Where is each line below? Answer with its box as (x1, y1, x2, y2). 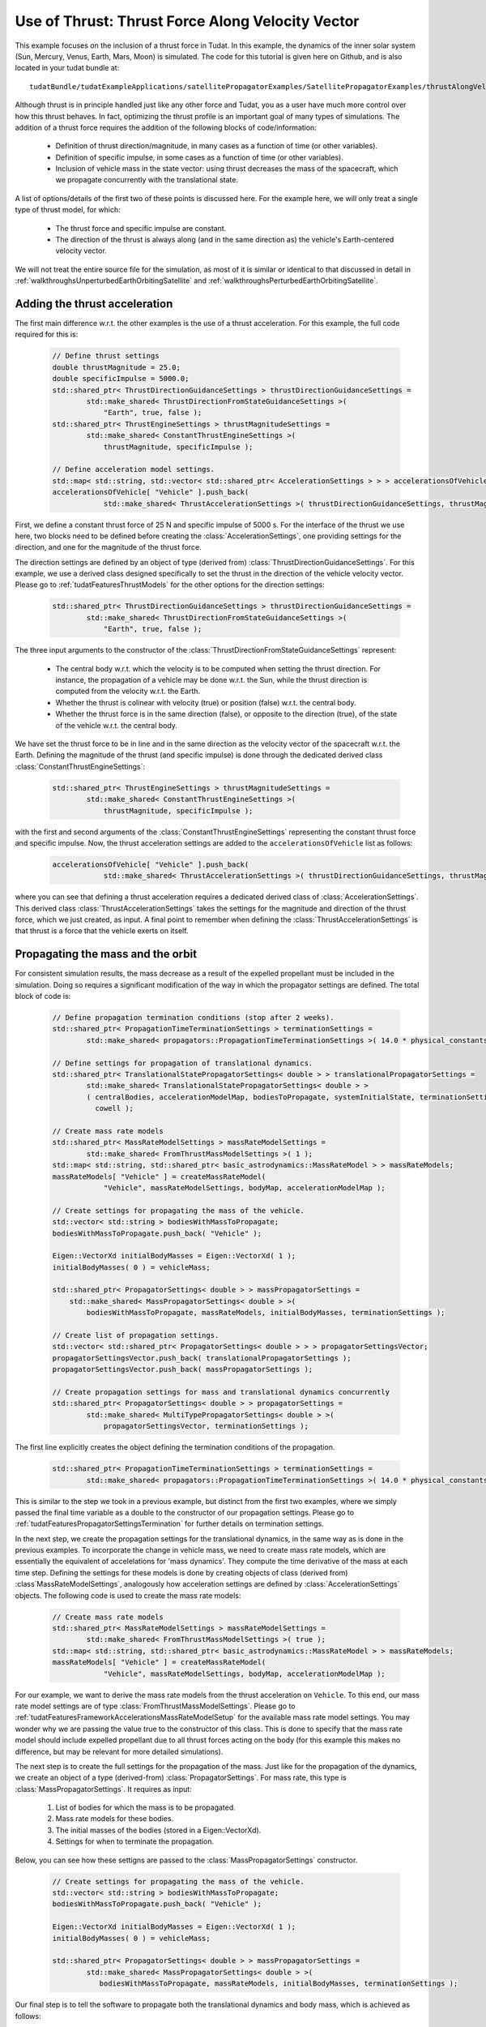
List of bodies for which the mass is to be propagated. (55, 1802, 237, 1812)
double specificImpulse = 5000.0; (52, 374, 190, 384)
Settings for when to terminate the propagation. (55, 1836, 215, 1846)
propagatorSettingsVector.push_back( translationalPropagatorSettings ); (52, 1353, 352, 1362)
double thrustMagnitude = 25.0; (52, 362, 181, 372)
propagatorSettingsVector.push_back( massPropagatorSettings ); (52, 1365, 313, 1374)
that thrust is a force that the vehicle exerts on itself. (15, 926, 189, 936)
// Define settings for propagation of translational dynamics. (52, 1058, 313, 1068)
